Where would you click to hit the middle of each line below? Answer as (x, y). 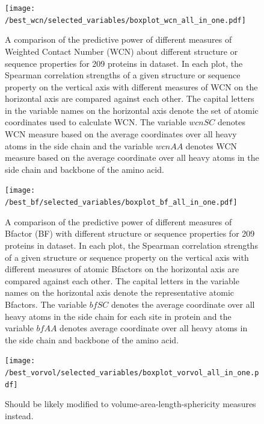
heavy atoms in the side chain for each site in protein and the (118, 316)
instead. (19, 415)
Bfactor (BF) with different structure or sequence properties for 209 (130, 233)
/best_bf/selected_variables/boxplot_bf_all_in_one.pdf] (121, 203)
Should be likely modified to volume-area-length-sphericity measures (130, 404)
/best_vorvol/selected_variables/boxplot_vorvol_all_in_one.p (132, 373)
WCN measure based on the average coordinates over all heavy (121, 134)
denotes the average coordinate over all (183, 304)
